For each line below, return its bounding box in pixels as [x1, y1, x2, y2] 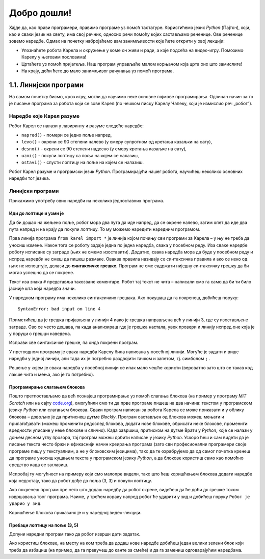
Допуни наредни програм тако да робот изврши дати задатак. [9, 531, 141, 537]
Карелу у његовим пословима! [21, 54, 87, 60]
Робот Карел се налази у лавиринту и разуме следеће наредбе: [9, 123, 144, 129]
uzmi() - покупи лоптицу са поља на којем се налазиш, [21, 152, 139, 158]
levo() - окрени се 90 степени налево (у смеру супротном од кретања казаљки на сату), [21, 139, 212, 145]
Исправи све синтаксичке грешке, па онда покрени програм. [9, 339, 138, 346]
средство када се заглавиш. [9, 462, 69, 468]
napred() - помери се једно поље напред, [21, 132, 112, 138]
